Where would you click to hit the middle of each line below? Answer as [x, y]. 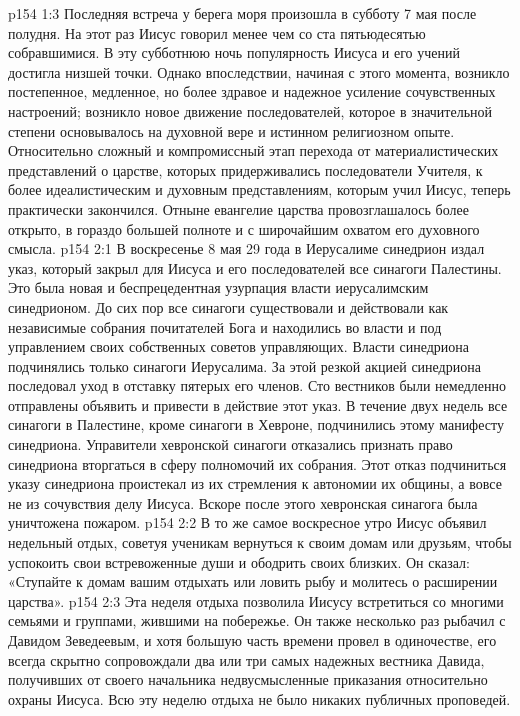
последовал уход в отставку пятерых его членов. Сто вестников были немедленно [257, 385]
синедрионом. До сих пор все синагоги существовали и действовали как [228, 306]
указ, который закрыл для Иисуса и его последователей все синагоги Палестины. [255, 267]
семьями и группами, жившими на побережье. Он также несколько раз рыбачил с [257, 620]
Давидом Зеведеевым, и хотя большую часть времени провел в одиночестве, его [252, 640]
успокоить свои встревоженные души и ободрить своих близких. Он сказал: [239, 561]
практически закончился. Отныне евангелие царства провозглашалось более [238, 208]
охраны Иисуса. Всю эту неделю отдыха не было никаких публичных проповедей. [259, 698]
